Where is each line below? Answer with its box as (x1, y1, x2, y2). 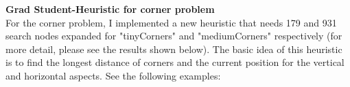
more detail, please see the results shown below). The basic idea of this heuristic (5, 41, 342, 56)
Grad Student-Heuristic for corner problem (5, 2, 215, 16)
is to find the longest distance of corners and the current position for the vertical (5, 55, 345, 69)
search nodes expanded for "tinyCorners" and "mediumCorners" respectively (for (5, 29, 342, 43)
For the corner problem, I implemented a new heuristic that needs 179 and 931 (5, 15, 337, 29)
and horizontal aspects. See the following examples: (5, 68, 221, 82)
